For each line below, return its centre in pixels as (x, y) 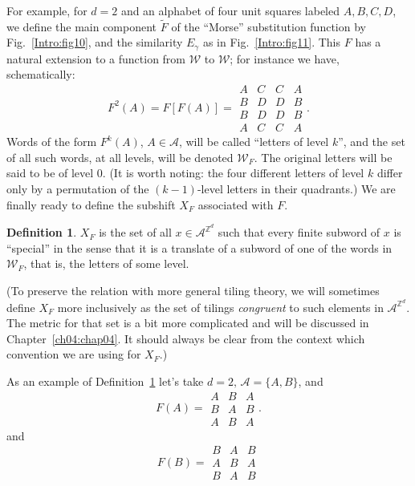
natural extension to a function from (96, 58)
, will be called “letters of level (254, 142)
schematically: (41, 74)
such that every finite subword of (299, 232)
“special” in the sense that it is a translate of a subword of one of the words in (199, 247)
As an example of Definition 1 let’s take (105, 381)
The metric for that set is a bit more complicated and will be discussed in (188, 323)
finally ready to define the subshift (91, 204)
